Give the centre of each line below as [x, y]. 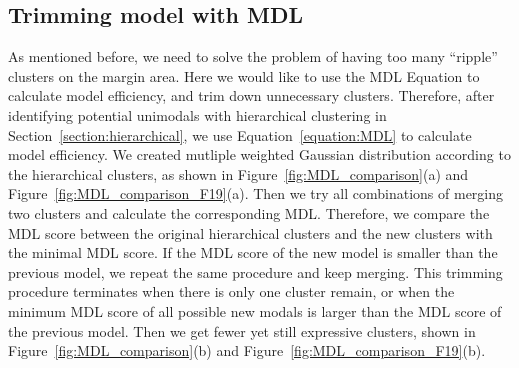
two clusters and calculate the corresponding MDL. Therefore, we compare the [249, 212]
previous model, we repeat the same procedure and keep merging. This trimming [255, 271]
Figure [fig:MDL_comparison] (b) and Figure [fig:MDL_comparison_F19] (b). [247, 350]
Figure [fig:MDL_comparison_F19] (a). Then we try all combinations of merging [256, 193]
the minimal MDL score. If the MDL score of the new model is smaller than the [253, 252]
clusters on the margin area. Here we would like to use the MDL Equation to [244, 75]
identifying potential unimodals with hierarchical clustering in [197, 114]
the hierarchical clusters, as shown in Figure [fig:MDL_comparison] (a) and [238, 173]
